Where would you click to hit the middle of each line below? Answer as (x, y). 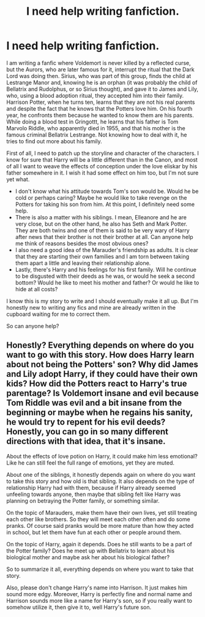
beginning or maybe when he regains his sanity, (99, 413)
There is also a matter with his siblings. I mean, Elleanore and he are (101, 217)
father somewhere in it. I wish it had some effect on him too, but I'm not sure (102, 173)
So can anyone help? (33, 326)
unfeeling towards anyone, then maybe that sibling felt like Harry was (94, 494)
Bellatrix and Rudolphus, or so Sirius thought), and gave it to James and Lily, (102, 89)
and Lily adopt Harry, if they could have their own (102, 374)
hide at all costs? (36, 289)
